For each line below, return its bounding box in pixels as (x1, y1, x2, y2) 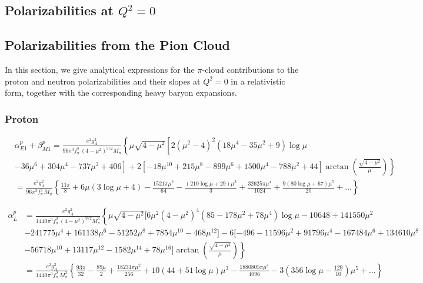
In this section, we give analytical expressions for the (5, 63, 195, 75)
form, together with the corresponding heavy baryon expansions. (5, 86, 237, 99)
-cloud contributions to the (202, 63, 299, 75)
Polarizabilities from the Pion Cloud (5, 36, 230, 54)
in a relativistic (231, 75, 285, 87)
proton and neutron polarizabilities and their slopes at (5, 75, 201, 87)
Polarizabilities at (5, 1, 114, 19)
